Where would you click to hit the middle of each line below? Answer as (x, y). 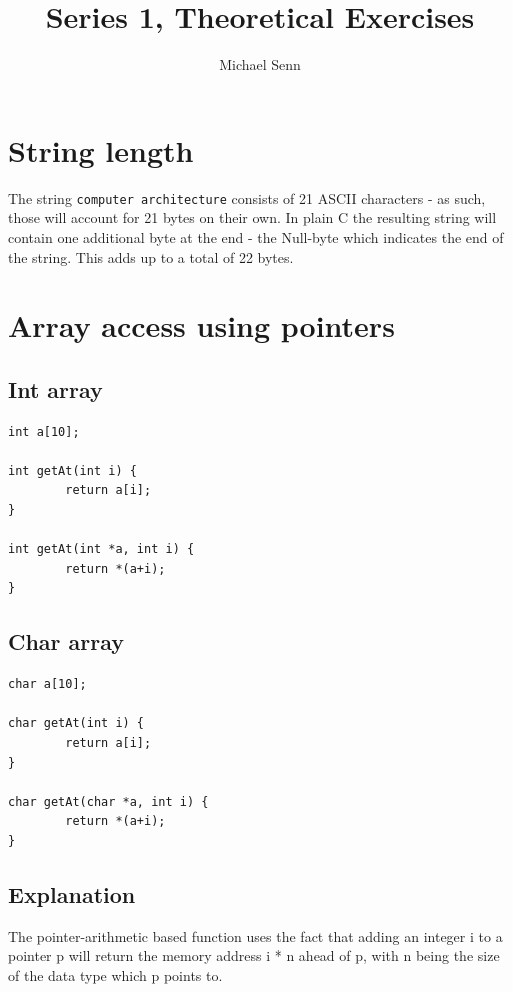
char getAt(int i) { (76, 723)
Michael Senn (260, 64)
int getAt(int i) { (72, 470)
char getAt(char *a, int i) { (108, 801)
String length (101, 149)
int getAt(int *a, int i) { (101, 549)
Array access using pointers (201, 325)
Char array (66, 641)
